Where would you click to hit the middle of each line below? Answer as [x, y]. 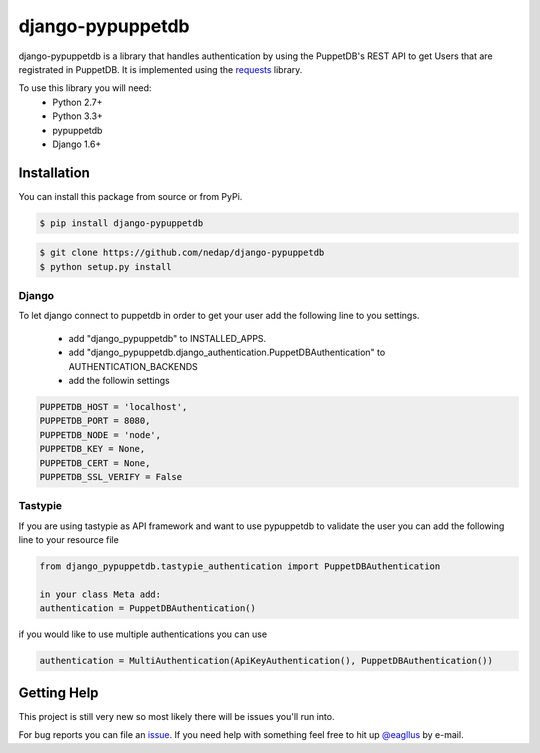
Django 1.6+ [77, 144]
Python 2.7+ [78, 102]
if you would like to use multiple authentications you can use [143, 634]
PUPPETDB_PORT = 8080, [95, 421]
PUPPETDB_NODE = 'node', [100, 434]
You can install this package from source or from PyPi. [130, 196]
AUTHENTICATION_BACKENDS [133, 366]
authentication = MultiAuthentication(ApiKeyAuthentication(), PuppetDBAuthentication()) [266, 661]
